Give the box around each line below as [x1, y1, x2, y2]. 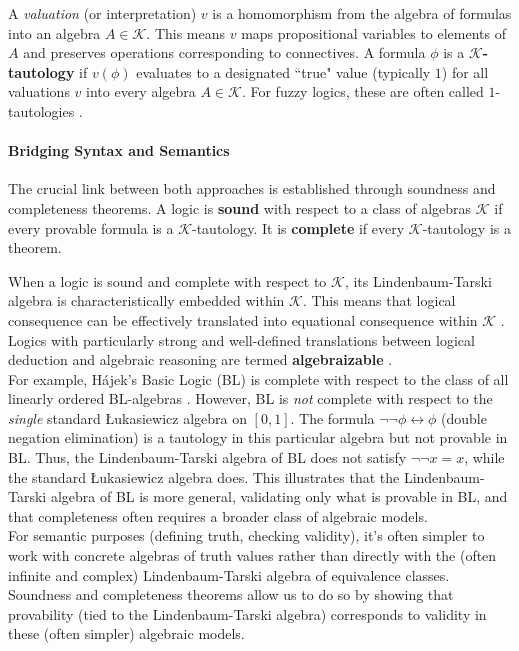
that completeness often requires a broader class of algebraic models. [8, 505, 428, 526]
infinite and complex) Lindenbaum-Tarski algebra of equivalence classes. [8, 564, 450, 585]
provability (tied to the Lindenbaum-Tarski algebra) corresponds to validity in [8, 603, 487, 624]
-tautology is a [422, 217, 511, 238]
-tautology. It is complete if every [192, 217, 405, 238]
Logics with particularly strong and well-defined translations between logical [8, 329, 475, 350]
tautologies [8, 100, 75, 121]
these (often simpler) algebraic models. [8, 623, 245, 644]
